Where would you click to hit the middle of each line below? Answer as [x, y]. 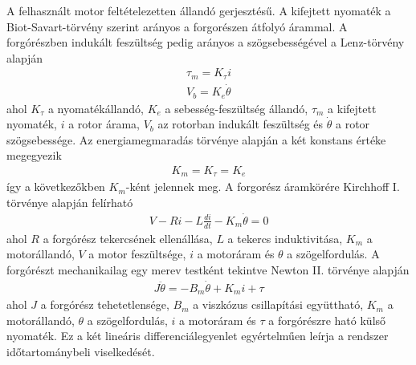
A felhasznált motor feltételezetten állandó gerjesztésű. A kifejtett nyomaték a [199, 10]
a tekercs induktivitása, [285, 238]
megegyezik [34, 155]
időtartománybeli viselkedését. [81, 351]
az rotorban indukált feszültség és [241, 124]
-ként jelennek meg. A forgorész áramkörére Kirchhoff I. [263, 187]
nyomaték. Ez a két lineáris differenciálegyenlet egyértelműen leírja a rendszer [198, 336]
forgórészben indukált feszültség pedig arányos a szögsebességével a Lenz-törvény [206, 42]
